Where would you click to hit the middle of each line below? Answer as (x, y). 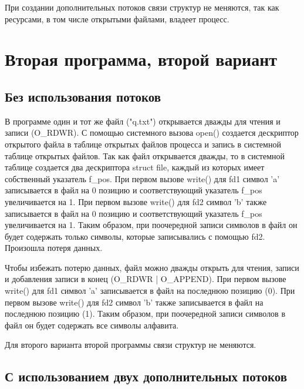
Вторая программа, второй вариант (141, 59)
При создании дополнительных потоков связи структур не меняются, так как (142, 7)
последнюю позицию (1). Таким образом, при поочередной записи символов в (145, 313)
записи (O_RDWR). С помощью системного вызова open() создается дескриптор (152, 133)
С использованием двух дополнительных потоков (146, 376)
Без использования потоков (83, 96)
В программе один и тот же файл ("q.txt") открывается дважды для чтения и (143, 121)
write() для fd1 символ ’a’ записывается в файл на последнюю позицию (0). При (150, 291)
